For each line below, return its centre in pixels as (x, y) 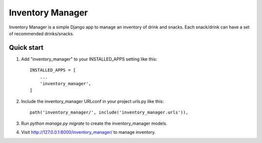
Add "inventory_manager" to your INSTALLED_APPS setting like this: (89, 59)
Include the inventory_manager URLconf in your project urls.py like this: (92, 101)
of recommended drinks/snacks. (41, 33)
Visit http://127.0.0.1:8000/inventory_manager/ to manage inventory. (89, 132)
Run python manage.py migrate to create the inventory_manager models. (94, 123)
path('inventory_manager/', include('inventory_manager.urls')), (109, 113)
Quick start (26, 48)
